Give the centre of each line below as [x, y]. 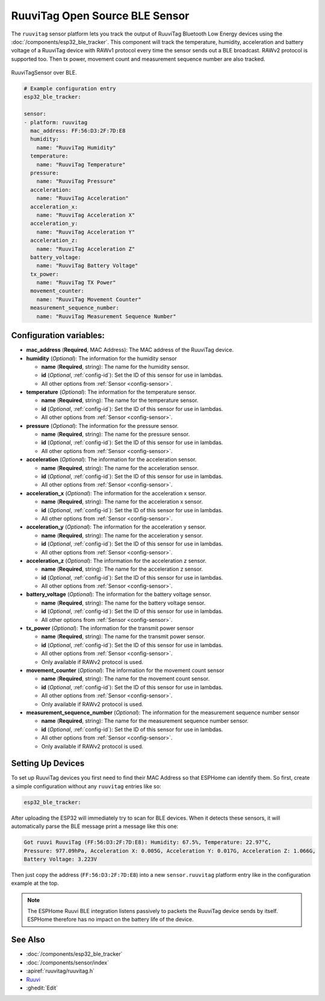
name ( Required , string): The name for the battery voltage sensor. [123, 603]
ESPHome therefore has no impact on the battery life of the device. [110, 920]
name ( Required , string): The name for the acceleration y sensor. [122, 535]
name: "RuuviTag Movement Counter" [89, 299]
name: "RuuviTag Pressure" [76, 181]
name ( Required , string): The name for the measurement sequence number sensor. [145, 721]
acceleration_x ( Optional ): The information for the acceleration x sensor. [116, 493]
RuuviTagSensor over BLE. [44, 73]
